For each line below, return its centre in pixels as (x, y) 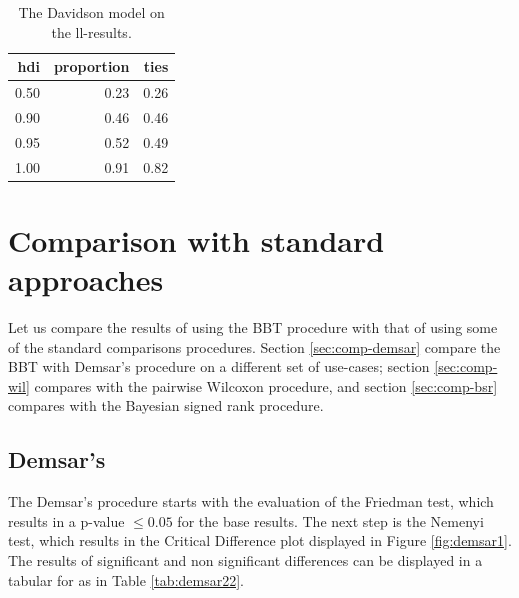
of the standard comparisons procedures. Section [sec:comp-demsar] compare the (254, 346)
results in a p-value (66, 520)
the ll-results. (91, 31)
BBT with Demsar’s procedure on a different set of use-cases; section (219, 366)
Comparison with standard (196, 239)
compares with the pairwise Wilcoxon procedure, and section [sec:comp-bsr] (266, 385)
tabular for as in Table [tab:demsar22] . (126, 579)
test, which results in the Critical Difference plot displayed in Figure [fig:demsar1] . (260, 540)
